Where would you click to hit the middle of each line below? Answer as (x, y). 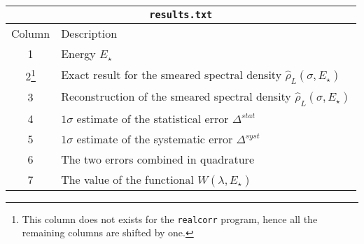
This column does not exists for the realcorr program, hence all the (170, 218)
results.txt (181, 15)
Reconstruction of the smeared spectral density (176, 96)
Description (89, 33)
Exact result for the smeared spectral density (171, 74)
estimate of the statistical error (153, 118)
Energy (78, 53)
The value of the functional (127, 179)
